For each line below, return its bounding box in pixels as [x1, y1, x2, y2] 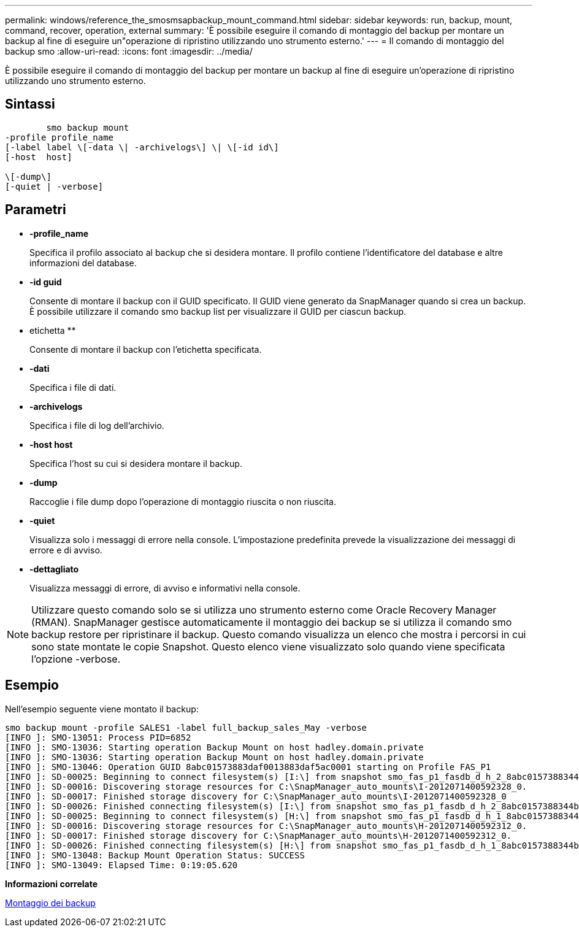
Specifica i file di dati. [29, 382, 117, 393]
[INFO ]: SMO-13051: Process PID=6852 [5, 732, 191, 742]
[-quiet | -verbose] [5, 181, 104, 191]
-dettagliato [29, 563, 79, 574]
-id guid [29, 276, 62, 287]
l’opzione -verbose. [31, 652, 121, 665]
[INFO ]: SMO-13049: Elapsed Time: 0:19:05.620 [5, 860, 238, 870]
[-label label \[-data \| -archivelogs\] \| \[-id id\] [5, 142, 279, 152]
